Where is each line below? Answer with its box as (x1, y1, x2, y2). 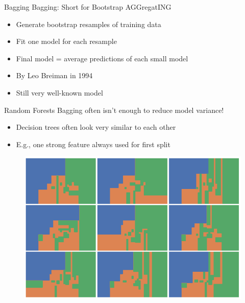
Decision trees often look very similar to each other (16, 122, 176, 132)
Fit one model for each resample (16, 36, 117, 46)
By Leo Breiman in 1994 (16, 70, 93, 81)
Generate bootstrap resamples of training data (16, 18, 161, 29)
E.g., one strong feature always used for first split (16, 138, 170, 149)
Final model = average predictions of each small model (16, 53, 188, 63)
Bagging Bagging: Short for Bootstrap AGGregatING (4, 2, 171, 12)
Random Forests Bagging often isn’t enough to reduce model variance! (4, 104, 224, 115)
